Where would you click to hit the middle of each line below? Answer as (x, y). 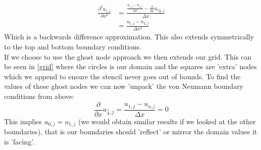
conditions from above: (39, 96)
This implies (23, 121)
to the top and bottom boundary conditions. (73, 47)
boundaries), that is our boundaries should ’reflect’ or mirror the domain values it (131, 132)
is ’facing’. (19, 141)
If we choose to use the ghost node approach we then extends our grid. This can (128, 56)
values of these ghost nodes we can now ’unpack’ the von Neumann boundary (124, 86)
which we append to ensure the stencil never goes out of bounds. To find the (122, 76)
